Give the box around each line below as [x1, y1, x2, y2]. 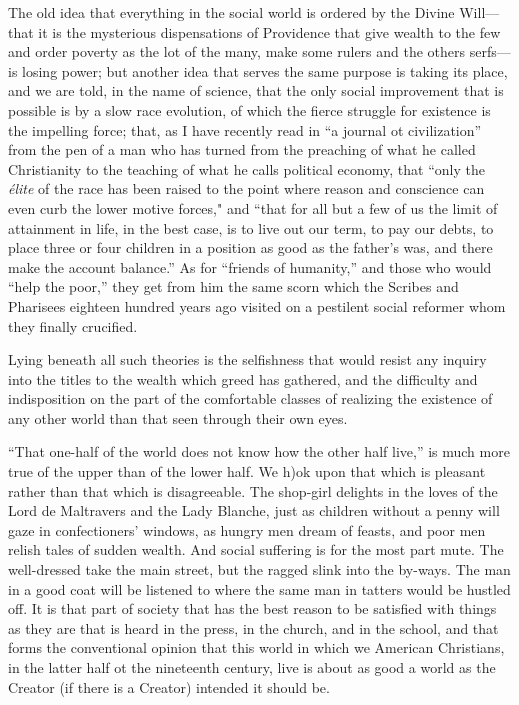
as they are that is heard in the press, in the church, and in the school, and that [8, 617, 499, 638]
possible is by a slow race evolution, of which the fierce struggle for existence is [8, 99, 491, 120]
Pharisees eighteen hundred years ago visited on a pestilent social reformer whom [8, 295, 506, 316]
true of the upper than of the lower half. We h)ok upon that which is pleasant [8, 461, 486, 482]
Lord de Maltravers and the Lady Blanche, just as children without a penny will [8, 500, 500, 521]
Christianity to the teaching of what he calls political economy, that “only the [8, 158, 485, 179]
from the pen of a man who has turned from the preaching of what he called [8, 139, 476, 160]
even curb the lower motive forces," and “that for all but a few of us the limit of [8, 197, 498, 218]
